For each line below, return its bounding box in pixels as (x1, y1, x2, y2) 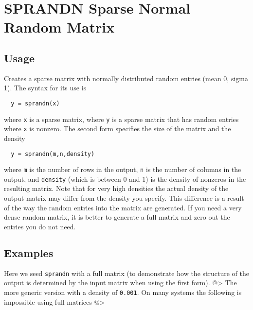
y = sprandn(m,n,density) (11, 150, 95, 157)
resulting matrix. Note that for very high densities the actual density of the (4, 183, 229, 193)
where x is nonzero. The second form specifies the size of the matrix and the (4, 123, 231, 134)
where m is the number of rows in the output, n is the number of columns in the (4, 164, 241, 174)
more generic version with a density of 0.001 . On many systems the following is (4, 287, 242, 297)
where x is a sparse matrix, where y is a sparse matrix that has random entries (4, 114, 239, 124)
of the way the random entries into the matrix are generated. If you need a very (4, 202, 242, 212)
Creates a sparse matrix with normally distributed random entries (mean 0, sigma (4, 73, 248, 83)
